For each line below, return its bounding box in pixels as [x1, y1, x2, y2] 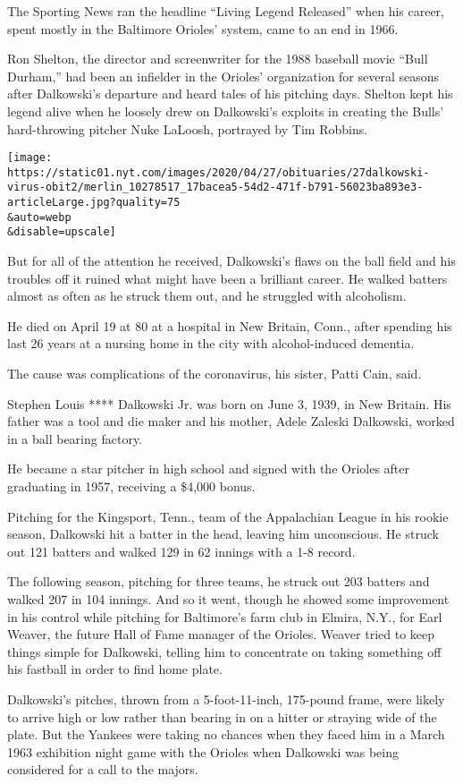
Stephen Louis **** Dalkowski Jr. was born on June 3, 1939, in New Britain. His [7, 394, 451, 413]
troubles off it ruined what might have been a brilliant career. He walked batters [7, 268, 448, 287]
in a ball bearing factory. [7, 429, 143, 447]
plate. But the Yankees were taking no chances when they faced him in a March [7, 725, 445, 744]
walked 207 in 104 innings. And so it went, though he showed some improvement [7, 590, 450, 608]
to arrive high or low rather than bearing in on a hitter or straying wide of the [7, 707, 437, 726]
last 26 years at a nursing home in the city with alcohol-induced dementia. [7, 334, 415, 353]
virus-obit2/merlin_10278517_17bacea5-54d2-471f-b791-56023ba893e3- [7, 181, 424, 194]
